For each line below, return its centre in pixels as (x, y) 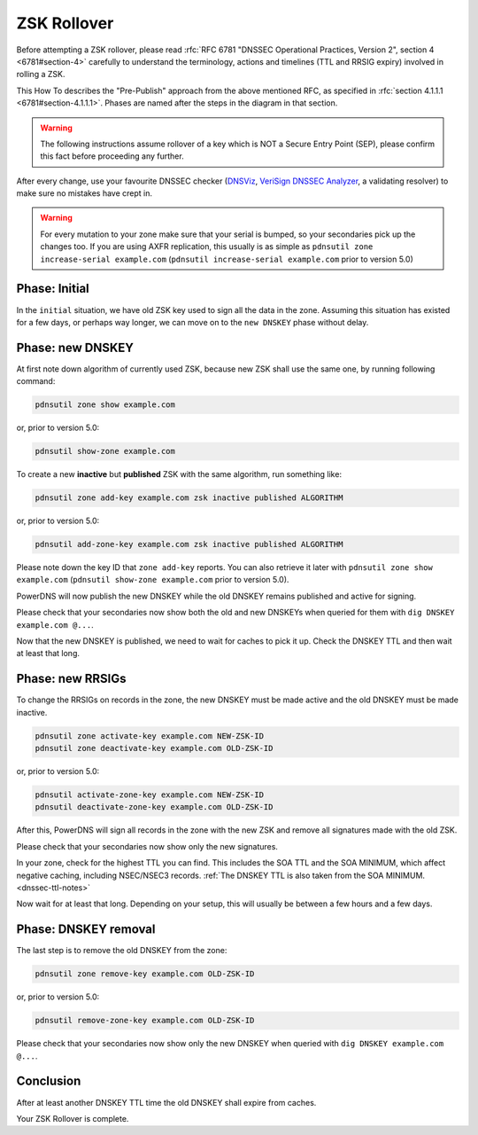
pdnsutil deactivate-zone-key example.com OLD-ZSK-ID (154, 807)
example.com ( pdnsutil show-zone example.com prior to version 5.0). (153, 580)
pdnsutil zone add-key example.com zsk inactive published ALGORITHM (189, 498)
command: (36, 381)
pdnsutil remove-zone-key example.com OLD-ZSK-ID (145, 1021)
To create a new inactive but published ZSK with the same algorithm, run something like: (179, 474)
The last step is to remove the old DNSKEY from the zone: (122, 951)
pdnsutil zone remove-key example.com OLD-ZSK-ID (145, 974)
